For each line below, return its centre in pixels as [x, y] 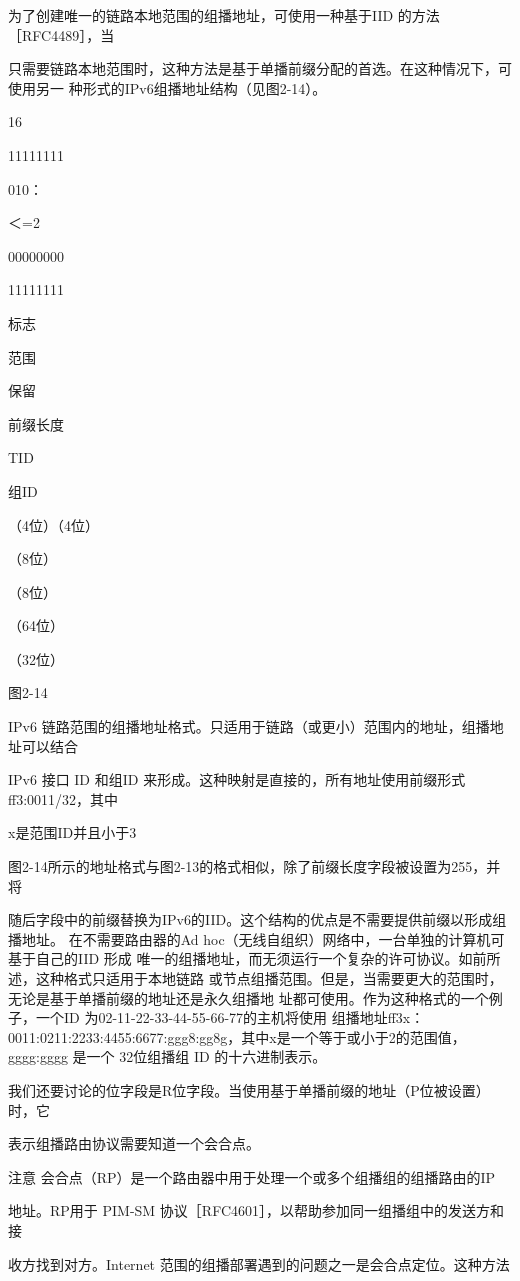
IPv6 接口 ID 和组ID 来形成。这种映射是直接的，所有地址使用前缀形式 [237, 779]
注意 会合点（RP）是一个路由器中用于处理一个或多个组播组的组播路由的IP [252, 1176]
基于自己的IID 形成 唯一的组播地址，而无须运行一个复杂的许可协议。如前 [247, 958]
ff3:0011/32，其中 [63, 798]
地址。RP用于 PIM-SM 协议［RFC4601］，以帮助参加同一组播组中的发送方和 [256, 1210]
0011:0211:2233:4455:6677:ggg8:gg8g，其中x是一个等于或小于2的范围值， [237, 1036]
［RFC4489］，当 [61, 34]
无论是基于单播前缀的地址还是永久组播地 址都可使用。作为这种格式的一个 [248, 997]
